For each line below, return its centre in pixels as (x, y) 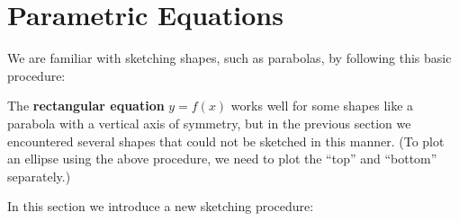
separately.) (39, 176)
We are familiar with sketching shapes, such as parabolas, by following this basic (229, 58)
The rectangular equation (86, 106)
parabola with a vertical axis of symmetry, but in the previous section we (209, 123)
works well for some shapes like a (322, 106)
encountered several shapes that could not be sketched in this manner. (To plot (226, 141)
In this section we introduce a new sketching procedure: (161, 206)
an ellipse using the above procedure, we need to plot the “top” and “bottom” (222, 159)
